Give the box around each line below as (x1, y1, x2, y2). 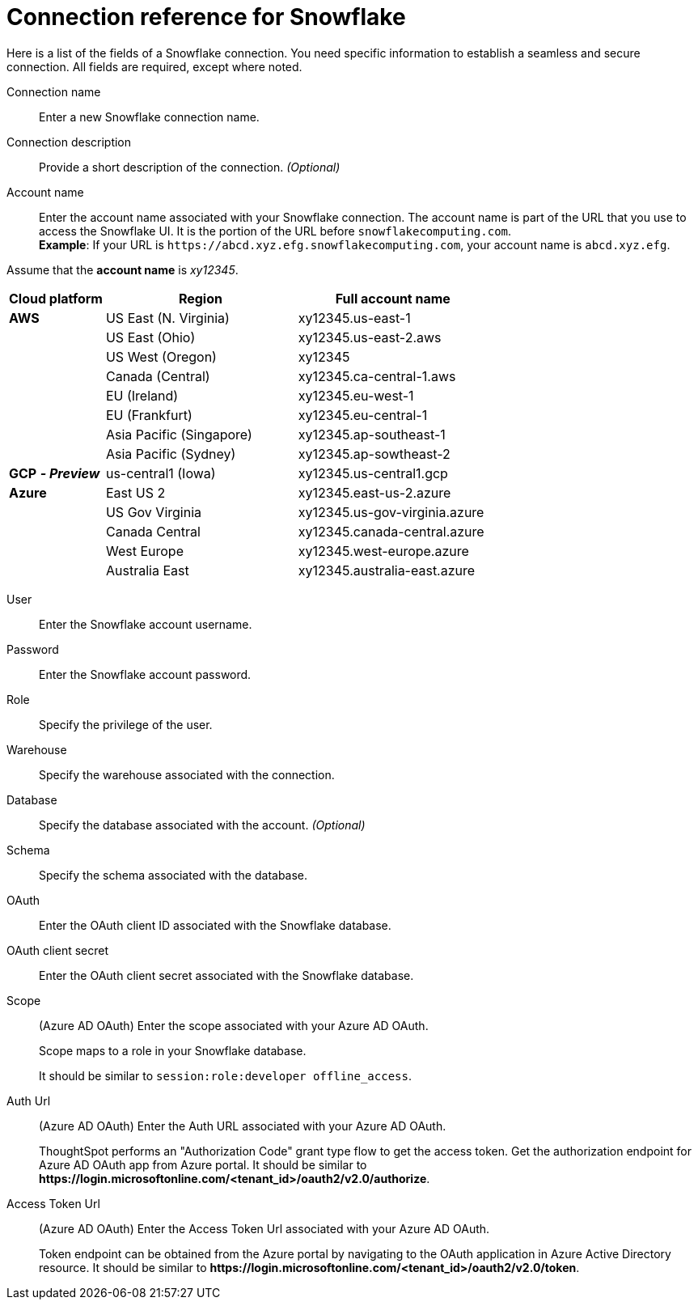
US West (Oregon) (105, 348, 217, 365)
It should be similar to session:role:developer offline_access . (39, 1068, 412, 1083)
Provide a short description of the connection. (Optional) (39, 159, 341, 174)
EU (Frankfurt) (105, 406, 192, 423)
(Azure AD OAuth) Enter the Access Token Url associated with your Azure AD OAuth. (39, 1221, 490, 1236)
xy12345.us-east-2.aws (298, 329, 442, 346)
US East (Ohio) (105, 329, 196, 346)
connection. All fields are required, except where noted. (6, 59, 302, 74)
